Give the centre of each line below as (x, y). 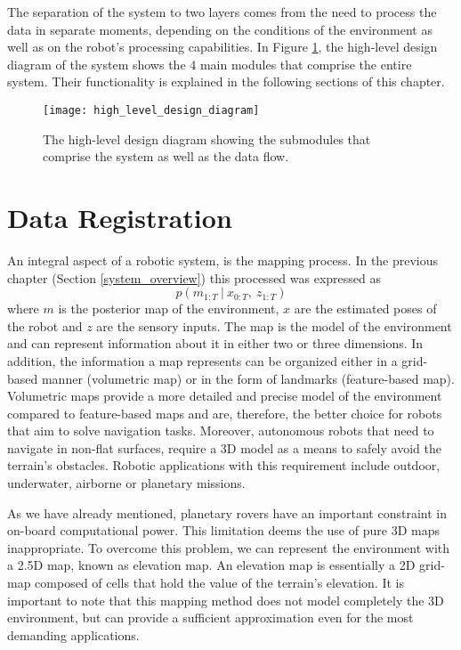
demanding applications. (73, 634)
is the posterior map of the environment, (169, 309)
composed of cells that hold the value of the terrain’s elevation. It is (220, 583)
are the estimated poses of (365, 309)
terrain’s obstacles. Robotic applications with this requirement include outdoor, (224, 465)
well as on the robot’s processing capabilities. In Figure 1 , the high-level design (222, 47)
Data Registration (120, 217)
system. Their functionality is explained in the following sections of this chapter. (226, 81)
